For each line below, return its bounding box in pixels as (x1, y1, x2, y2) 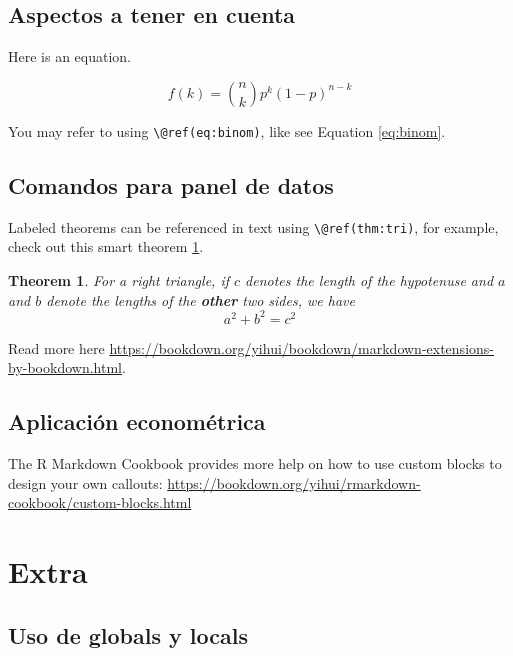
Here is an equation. (8, 46, 132, 67)
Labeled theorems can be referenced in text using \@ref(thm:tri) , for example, (8, 216, 499, 237)
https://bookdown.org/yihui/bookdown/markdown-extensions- (109, 337, 494, 358)
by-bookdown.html (8, 357, 122, 378)
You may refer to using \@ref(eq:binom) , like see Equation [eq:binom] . (8, 120, 446, 141)
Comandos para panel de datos (8, 169, 334, 200)
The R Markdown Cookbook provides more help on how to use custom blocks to (8, 452, 502, 473)
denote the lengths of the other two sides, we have (46, 289, 355, 310)
